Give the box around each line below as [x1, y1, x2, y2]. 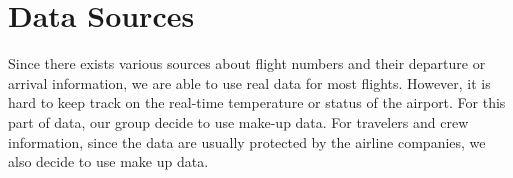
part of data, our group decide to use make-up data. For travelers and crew [8, 111, 469, 132]
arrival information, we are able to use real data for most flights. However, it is [8, 72, 491, 93]
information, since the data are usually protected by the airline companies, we [8, 131, 486, 152]
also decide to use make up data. [8, 151, 209, 172]
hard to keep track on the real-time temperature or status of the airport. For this [8, 92, 506, 113]
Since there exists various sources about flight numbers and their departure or [8, 53, 486, 74]
